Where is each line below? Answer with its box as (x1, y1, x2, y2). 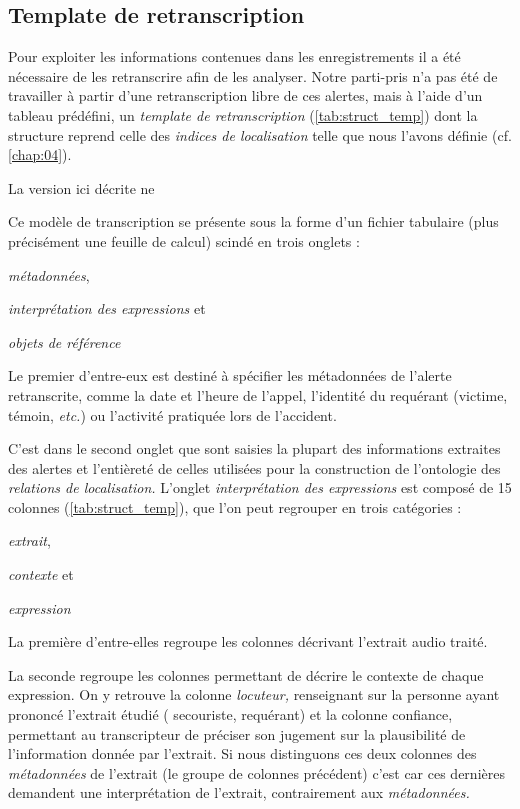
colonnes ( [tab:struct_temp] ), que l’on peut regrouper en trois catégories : (8, 496, 462, 517)
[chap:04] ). (8, 144, 72, 165)
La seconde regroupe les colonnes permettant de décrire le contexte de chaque (8, 664, 484, 685)
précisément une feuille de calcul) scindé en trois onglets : (8, 230, 360, 251)
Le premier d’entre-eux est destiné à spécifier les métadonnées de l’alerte (8, 365, 452, 386)
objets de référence (8, 331, 121, 352)
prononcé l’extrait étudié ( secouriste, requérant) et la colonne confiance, (8, 704, 453, 725)
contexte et (8, 564, 74, 585)
